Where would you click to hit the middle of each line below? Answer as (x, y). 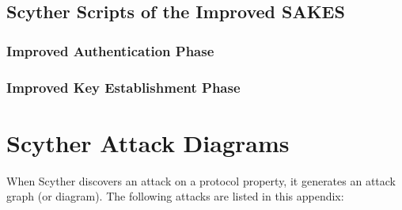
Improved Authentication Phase (110, 50)
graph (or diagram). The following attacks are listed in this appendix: (175, 196)
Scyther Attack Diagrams (148, 142)
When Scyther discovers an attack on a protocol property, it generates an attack (201, 180)
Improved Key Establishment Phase (123, 87)
